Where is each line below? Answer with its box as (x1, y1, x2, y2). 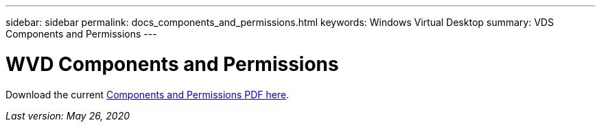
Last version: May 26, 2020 (5, 109, 130, 122)
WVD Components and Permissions (5, 52, 339, 76)
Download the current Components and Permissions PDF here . (5, 88, 290, 100)
